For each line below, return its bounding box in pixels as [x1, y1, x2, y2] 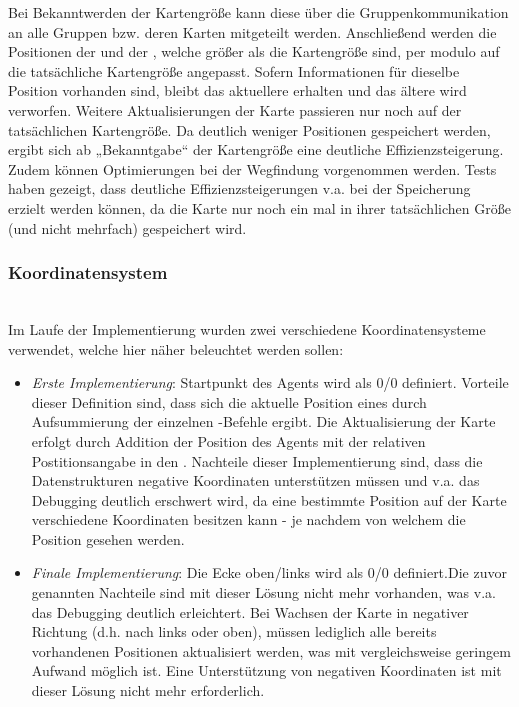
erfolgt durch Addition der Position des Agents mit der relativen [31, 430, 426, 451]
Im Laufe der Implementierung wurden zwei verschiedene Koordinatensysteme [8, 318, 486, 339]
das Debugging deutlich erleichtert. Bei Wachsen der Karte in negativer [31, 601, 469, 622]
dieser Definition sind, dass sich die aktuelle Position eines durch [31, 391, 427, 412]
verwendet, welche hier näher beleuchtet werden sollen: [8, 338, 344, 359]
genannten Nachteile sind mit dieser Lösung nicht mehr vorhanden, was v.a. [31, 582, 496, 603]
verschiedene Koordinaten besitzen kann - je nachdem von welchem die [31, 509, 466, 530]
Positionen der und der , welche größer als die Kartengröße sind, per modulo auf [8, 41, 500, 62]
